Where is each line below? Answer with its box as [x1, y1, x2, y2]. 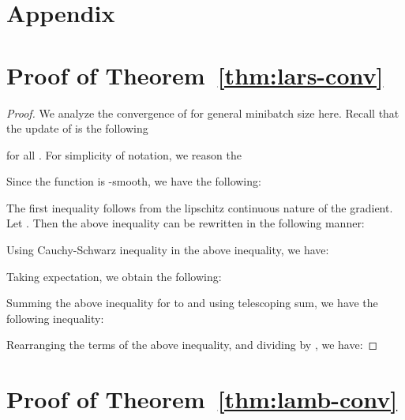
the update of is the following [6, 120, 148, 137]
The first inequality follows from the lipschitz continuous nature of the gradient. [6, 199, 393, 216]
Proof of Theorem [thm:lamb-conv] [6, 383, 398, 415]
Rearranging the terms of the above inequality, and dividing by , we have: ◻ [6, 336, 378, 353]
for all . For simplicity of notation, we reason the [6, 146, 242, 163]
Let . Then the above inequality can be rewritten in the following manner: [6, 215, 365, 231]
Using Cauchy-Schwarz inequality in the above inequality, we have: [6, 242, 329, 258]
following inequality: [6, 309, 104, 326]
